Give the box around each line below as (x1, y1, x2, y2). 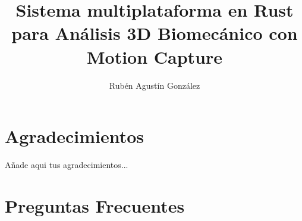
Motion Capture (86, 44, 223, 69)
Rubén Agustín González (109, 79, 200, 91)
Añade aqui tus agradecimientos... (5, 158, 128, 171)
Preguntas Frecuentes (5, 193, 185, 217)
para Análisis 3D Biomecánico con (11, 21, 298, 45)
